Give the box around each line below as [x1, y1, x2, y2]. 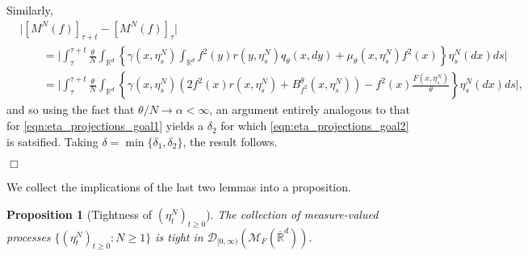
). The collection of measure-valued [206, 205, 379, 222]
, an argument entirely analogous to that [209, 101, 410, 118]
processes [6, 228, 51, 245]
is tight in [155, 228, 203, 245]
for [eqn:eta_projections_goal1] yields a [6, 117, 204, 134]
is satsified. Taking [6, 132, 98, 149]
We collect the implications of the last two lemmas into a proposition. [6, 178, 351, 195]
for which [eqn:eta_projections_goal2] [220, 117, 409, 134]
